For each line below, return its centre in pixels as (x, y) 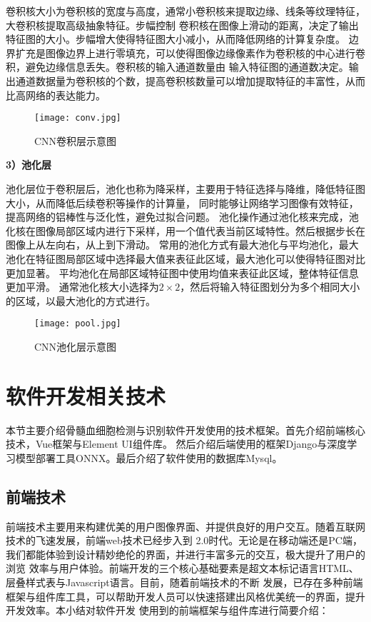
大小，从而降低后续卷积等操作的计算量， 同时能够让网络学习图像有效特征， (182, 202)
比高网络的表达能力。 (56, 95)
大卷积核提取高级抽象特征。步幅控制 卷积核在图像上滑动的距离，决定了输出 (182, 25)
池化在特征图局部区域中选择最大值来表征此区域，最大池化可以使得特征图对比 (185, 258)
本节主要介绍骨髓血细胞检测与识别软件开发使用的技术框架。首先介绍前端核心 (185, 430)
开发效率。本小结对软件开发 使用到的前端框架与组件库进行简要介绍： (167, 610)
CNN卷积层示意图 (76, 140)
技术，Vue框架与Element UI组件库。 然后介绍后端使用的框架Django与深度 (177, 444)
